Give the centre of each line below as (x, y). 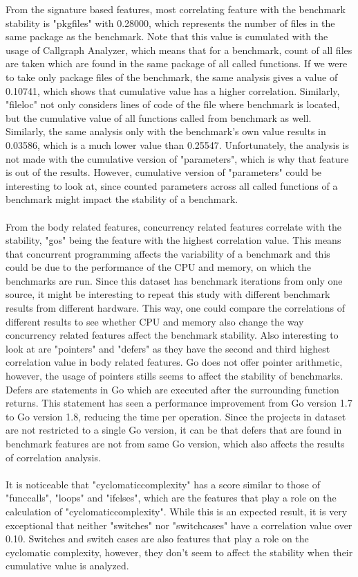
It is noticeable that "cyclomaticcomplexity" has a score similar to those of (163, 484)
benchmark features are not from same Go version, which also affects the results (175, 443)
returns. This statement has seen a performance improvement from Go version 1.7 (179, 403)
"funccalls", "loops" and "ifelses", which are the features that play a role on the (171, 498)
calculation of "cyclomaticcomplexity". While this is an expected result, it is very (177, 511)
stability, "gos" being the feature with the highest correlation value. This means (173, 240)
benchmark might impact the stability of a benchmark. (122, 199)
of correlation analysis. (53, 457)
